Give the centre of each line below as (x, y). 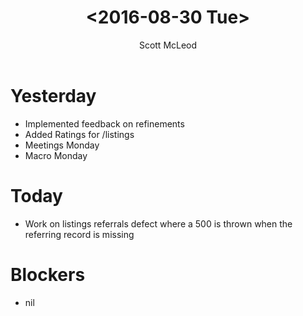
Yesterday (53, 95)
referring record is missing (79, 234)
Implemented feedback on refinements (104, 123)
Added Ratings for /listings (79, 134)
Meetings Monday (62, 145)
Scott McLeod (168, 45)
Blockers (48, 274)
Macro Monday (56, 155)
